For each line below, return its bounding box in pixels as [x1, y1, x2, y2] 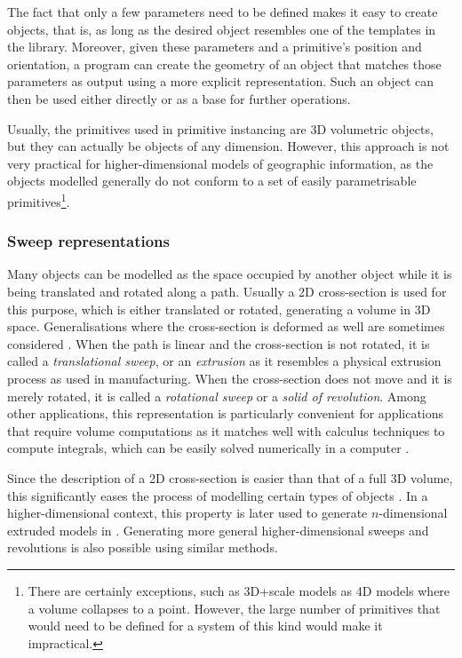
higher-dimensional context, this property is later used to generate [7, 503, 368, 522]
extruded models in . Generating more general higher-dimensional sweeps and [7, 520, 429, 539]
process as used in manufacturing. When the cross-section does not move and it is [7, 369, 452, 387]
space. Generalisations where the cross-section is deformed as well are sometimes [7, 317, 445, 336]
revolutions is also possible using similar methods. [7, 538, 278, 557]
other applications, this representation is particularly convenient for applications [7, 404, 444, 423]
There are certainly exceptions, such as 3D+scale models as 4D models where [28, 581, 450, 599]
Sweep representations [7, 230, 170, 252]
